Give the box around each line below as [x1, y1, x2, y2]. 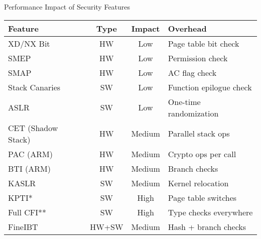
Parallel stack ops [168, 128, 230, 140]
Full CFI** [8, 206, 47, 218]
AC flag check [168, 66, 217, 78]
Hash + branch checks [168, 220, 246, 232]
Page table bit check [168, 37, 239, 49]
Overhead [168, 22, 207, 34]
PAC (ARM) [8, 148, 53, 160]
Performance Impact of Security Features [4, 2, 130, 12]
